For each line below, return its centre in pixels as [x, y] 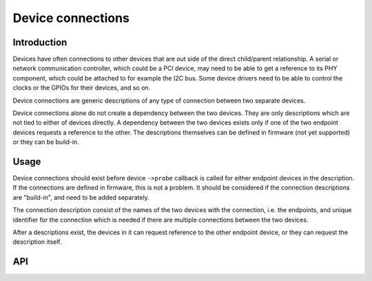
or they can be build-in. [46, 142]
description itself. [37, 242]
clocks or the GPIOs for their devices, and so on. [82, 88]
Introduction [40, 42]
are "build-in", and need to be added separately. [81, 197]
